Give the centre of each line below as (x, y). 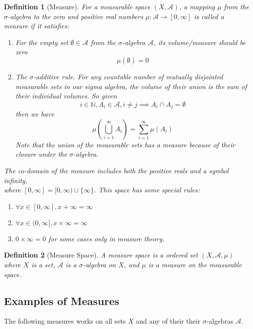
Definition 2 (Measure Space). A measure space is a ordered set (101, 255)
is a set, (43, 264)
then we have (35, 114)
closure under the (41, 154)
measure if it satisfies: (37, 26)
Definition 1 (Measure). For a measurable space (77, 6)
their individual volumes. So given (66, 96)
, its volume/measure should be (200, 42)
